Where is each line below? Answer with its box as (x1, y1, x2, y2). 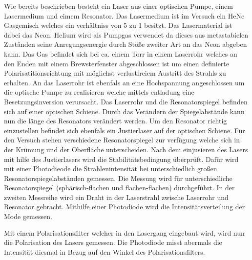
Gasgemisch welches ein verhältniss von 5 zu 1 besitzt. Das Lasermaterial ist (4, 20, 232, 30)
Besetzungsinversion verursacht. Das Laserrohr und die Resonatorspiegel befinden (4, 96, 248, 106)
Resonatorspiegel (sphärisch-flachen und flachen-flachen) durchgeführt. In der (4, 182, 235, 193)
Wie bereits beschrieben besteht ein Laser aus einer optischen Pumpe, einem (4, 1, 233, 11)
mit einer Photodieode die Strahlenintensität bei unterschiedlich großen (4, 163, 217, 174)
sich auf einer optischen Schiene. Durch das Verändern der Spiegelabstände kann (4, 106, 245, 116)
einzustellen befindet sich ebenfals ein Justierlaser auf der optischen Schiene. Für (4, 125, 245, 135)
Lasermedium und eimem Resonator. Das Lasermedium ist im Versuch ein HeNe (4, 10, 245, 20)
